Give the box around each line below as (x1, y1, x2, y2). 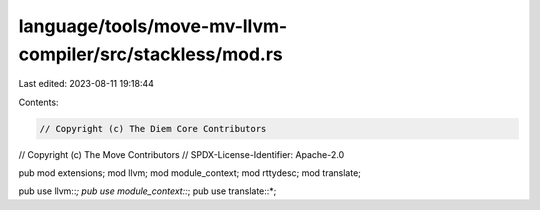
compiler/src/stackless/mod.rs (18, 43, 284, 65)
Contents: (18, 96, 59, 108)
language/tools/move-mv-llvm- (18, 15, 288, 37)
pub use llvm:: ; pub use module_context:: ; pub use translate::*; (18, 185, 277, 197)
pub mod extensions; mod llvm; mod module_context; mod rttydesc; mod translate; (18, 167, 362, 179)
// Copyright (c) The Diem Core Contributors (39, 123, 267, 134)
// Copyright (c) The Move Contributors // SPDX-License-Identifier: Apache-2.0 (18, 148, 345, 160)
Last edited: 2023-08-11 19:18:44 (18, 78, 155, 90)
